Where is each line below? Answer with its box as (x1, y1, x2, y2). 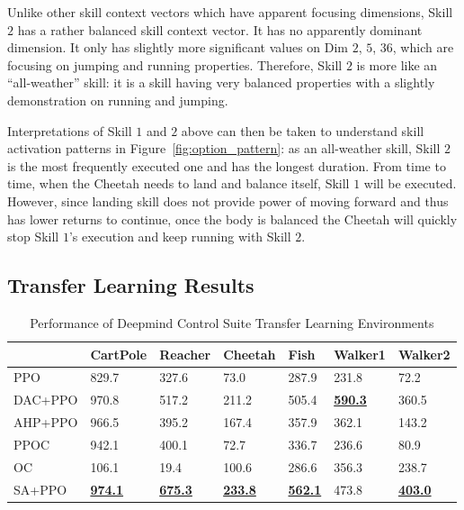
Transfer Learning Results (7, 271, 254, 299)
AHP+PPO (13, 413, 78, 432)
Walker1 (334, 344, 386, 363)
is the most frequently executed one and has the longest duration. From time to (7, 156, 446, 175)
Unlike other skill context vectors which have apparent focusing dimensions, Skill (7, 3, 453, 21)
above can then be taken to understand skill (181, 121, 424, 140)
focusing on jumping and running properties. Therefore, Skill (7, 55, 343, 74)
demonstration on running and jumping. (7, 90, 228, 109)
